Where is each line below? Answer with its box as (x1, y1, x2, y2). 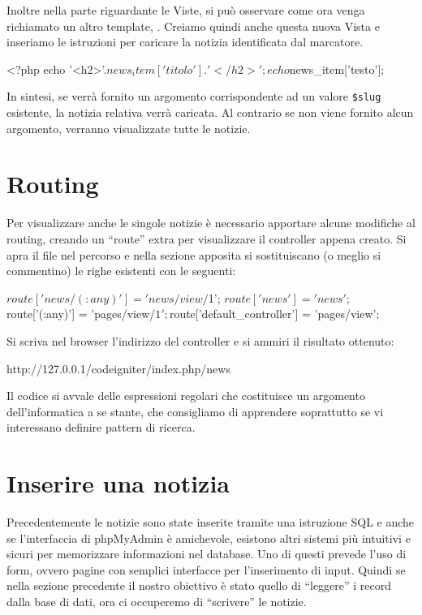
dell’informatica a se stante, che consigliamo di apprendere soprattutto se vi (6, 402, 384, 419)
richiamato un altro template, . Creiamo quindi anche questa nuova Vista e (6, 17, 380, 34)
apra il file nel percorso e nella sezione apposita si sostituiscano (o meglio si (6, 246, 381, 263)
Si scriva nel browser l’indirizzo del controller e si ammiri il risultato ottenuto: (6, 332, 394, 349)
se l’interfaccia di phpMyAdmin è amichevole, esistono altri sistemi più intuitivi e (6, 529, 411, 546)
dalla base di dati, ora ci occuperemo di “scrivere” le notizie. (6, 592, 307, 609)
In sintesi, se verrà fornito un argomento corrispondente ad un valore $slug (6, 88, 381, 105)
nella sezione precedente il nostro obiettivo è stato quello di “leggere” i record (6, 577, 392, 594)
